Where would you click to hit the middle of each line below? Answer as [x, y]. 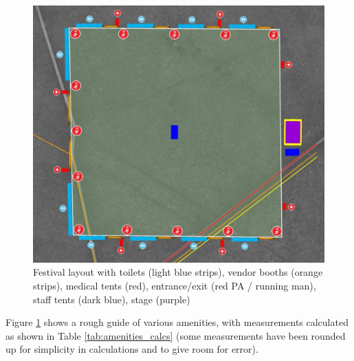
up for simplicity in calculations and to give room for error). [132, 349]
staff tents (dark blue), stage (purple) [112, 299]
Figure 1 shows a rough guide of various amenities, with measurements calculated [177, 322]
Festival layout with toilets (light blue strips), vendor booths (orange [178, 272]
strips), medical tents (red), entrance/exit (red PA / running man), [175, 286]
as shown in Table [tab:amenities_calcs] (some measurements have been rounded [176, 335]
